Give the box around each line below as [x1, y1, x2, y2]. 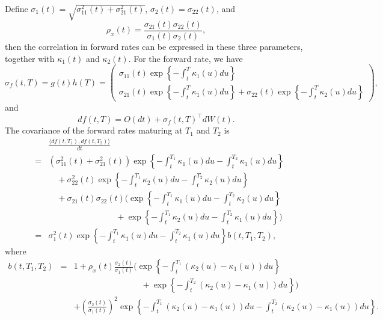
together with [5, 52, 55, 64]
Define [5, 2, 28, 14]
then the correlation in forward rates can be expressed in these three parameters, [5, 40, 303, 53]
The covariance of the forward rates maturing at [5, 124, 183, 137]
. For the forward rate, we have [128, 52, 243, 64]
